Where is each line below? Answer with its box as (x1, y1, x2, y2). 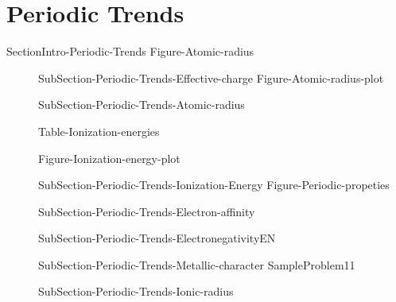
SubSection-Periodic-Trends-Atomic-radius (38, 96, 245, 113)
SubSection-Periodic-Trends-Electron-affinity (38, 203, 255, 219)
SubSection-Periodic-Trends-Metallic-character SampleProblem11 (38, 256, 355, 273)
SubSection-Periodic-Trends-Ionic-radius (38, 283, 234, 300)
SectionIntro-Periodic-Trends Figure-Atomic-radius (6, 43, 254, 60)
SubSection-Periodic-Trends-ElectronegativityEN (38, 230, 276, 246)
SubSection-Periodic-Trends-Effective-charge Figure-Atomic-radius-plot (38, 69, 384, 86)
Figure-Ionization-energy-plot (38, 149, 181, 166)
